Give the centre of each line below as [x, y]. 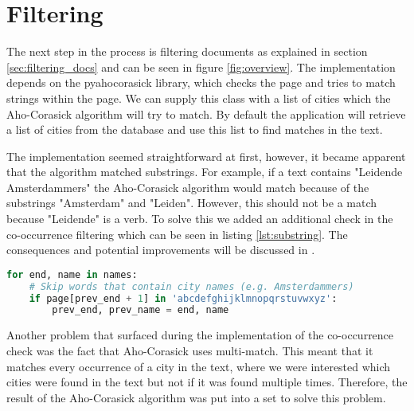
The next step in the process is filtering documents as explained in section [187, 51]
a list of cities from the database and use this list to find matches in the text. [195, 129]
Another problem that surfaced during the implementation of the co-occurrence [200, 335]
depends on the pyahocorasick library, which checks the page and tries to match [201, 82]
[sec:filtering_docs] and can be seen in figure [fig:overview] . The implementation [201, 67]
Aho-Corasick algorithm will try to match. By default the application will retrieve [206, 114]
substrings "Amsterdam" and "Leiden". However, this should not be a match [192, 203]
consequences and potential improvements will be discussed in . [161, 250]
